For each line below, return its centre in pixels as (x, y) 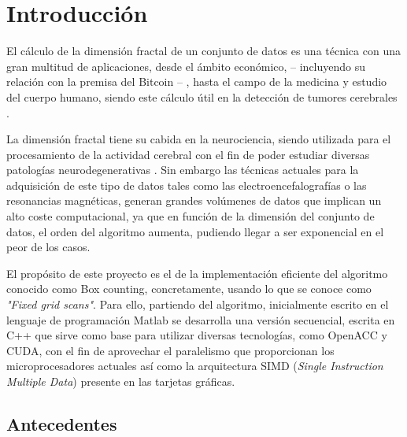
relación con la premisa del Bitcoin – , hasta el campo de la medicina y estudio (197, 81)
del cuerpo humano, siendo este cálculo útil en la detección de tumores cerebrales (202, 96)
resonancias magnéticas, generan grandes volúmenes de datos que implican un (194, 200)
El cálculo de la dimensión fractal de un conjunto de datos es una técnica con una (203, 51)
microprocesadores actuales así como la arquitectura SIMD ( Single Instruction (195, 366)
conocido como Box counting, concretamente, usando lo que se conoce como (189, 289)
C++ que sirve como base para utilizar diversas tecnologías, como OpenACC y (197, 335)
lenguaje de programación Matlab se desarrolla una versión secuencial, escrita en (201, 319)
